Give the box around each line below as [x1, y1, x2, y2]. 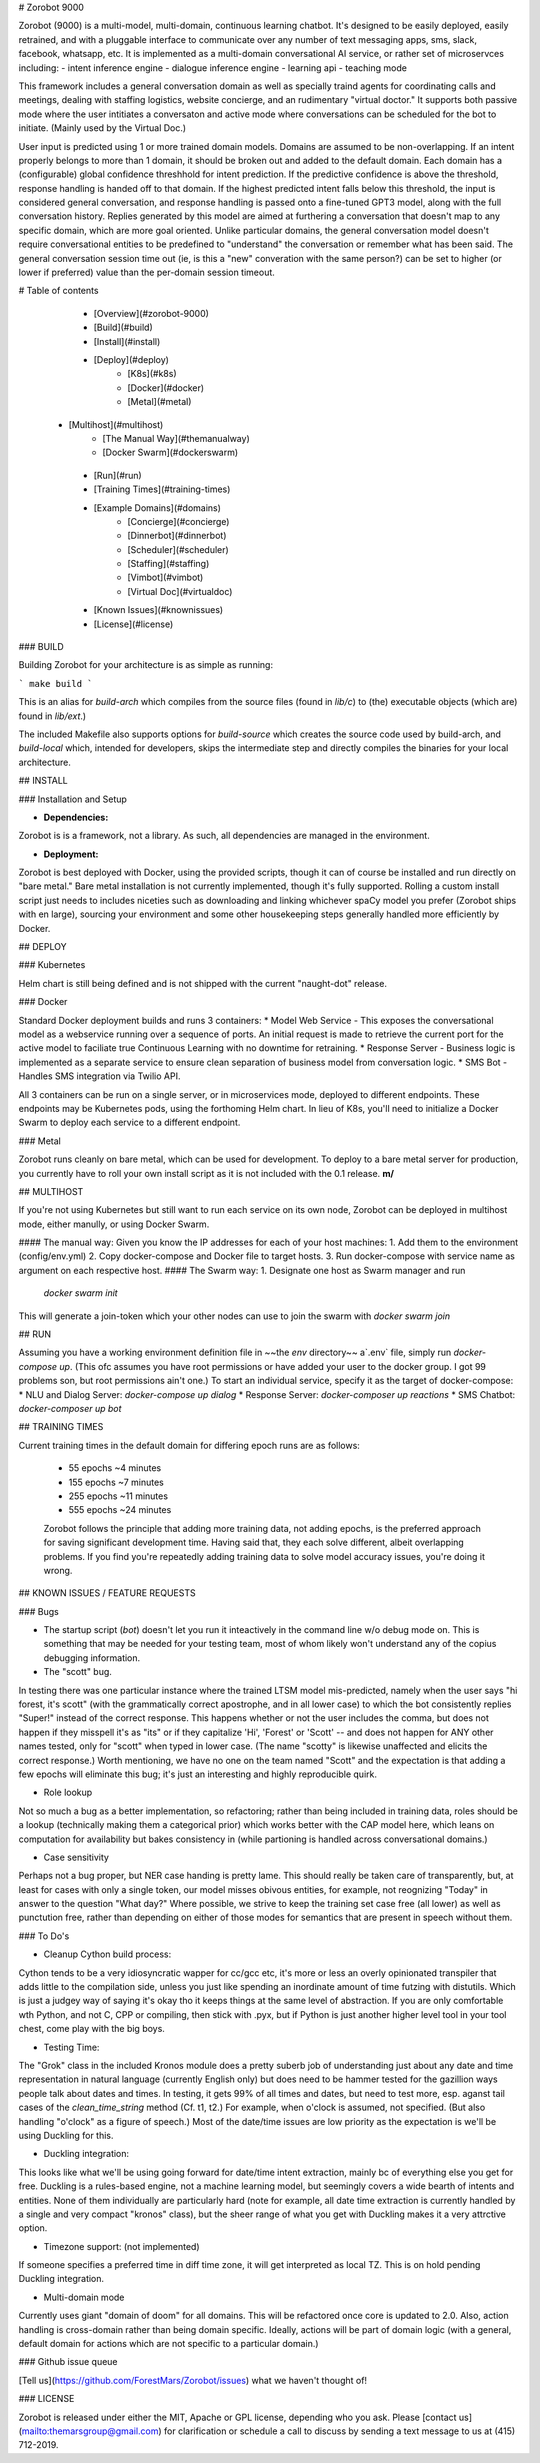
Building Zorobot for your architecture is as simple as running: [18, 659, 274, 671]
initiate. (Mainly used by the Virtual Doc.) [18, 122, 187, 134]
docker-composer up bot [18, 1402, 122, 1414]
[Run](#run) [93, 469, 142, 481]
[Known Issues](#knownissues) [93, 604, 224, 616]
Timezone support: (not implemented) [43, 2240, 200, 2252]
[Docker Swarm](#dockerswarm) [102, 446, 239, 459]
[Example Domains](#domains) [93, 501, 222, 514]
